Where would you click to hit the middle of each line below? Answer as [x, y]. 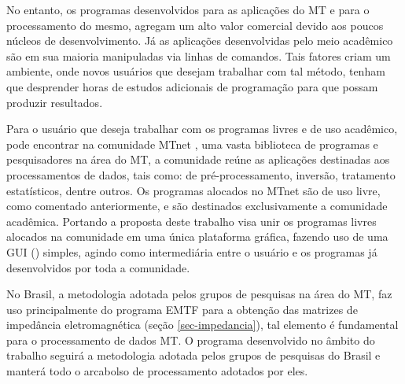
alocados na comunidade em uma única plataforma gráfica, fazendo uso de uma [197, 236]
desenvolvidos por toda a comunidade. [98, 267]
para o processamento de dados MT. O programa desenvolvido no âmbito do [191, 340]
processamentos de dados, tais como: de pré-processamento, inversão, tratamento [201, 174]
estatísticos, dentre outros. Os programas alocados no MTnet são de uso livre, [193, 190]
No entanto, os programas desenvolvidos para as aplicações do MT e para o [188, 9]
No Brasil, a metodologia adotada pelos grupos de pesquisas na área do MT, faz [199, 294]
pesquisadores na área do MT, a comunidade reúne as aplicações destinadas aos [198, 159]
